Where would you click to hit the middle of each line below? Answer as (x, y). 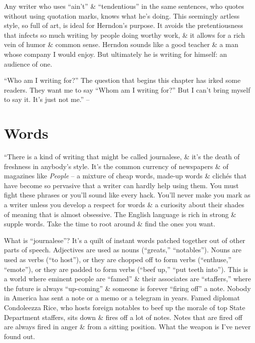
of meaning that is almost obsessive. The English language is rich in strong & (120, 214)
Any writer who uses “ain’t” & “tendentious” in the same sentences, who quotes (124, 6)
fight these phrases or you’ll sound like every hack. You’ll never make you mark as (127, 195)
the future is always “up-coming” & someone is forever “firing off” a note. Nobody (127, 288)
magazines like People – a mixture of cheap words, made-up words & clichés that (125, 176)
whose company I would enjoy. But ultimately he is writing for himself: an (115, 54)
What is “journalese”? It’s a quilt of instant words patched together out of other (125, 240)
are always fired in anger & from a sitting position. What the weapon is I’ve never (127, 327)
